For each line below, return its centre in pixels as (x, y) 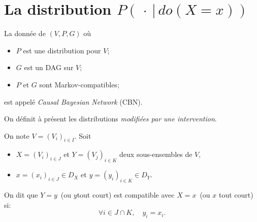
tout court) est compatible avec (126, 195)
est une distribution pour (62, 50)
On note (17, 135)
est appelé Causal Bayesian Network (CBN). (73, 101)
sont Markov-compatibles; (79, 84)
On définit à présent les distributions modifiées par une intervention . (110, 119)
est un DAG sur (49, 67)
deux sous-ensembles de (156, 154)
